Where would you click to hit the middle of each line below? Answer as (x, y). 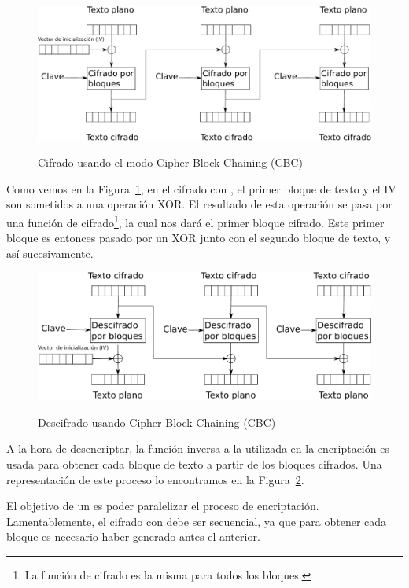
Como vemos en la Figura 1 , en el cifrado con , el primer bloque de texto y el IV (201, 188)
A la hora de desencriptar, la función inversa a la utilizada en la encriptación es (198, 448)
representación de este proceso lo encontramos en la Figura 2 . (155, 479)
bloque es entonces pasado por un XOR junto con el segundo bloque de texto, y (199, 238)
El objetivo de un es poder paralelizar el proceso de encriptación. (163, 506)
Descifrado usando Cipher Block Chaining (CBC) (157, 422)
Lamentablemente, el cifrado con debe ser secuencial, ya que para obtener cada (197, 521)
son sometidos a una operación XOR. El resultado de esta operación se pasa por (199, 204)
